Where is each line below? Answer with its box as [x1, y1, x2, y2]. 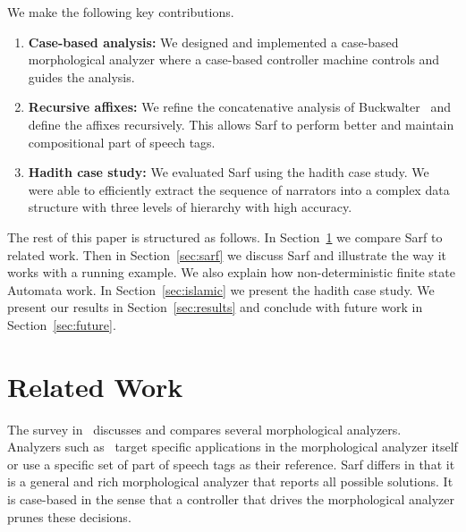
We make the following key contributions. [7, 3, 234, 21]
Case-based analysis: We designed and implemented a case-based [28, 32, 399, 51]
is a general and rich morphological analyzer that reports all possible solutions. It [7, 472, 453, 491]
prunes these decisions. [7, 507, 131, 526]
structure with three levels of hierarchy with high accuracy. [28, 198, 352, 216]
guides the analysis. [28, 67, 135, 86]
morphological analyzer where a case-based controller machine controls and [28, 50, 440, 69]
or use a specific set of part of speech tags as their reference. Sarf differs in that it [7, 454, 455, 473]
